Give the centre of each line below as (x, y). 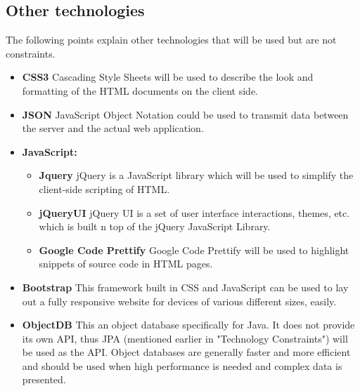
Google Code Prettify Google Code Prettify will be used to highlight (194, 250)
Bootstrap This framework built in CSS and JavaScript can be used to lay (185, 287)
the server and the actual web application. (113, 128)
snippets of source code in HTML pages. (126, 264)
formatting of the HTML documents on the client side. (140, 90)
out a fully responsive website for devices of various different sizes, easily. (179, 301)
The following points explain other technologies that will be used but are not (171, 40)
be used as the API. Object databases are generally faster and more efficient (186, 352)
